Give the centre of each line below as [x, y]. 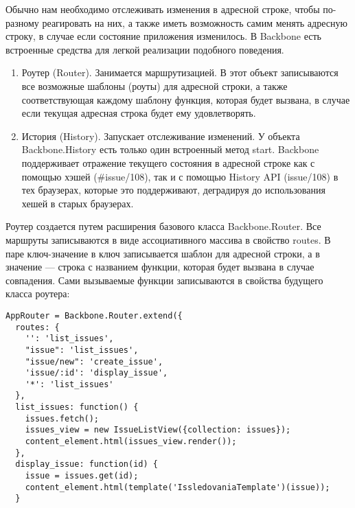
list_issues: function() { [77, 407]
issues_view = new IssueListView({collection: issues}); [158, 430]
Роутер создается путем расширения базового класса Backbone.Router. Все [163, 226]
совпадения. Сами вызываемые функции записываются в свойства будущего [164, 280]
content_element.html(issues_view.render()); [131, 442]
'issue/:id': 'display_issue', [96, 373]
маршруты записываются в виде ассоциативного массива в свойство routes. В [168, 239]
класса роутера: [38, 293]
